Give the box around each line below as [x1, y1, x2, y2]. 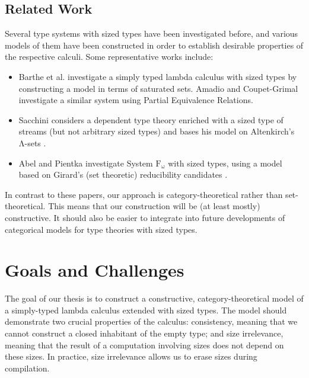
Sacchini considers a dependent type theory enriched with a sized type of [18, 113, 283, 126]
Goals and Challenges [5, 258, 184, 282]
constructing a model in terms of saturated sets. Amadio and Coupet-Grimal [18, 82, 298, 94]
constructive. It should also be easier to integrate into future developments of [5, 211, 285, 223]
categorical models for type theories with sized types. [5, 223, 197, 235]
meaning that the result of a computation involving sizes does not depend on [5, 338, 284, 351]
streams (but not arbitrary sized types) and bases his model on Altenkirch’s [18, 125, 295, 137]
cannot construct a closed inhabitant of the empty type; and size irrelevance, [5, 327, 283, 339]
